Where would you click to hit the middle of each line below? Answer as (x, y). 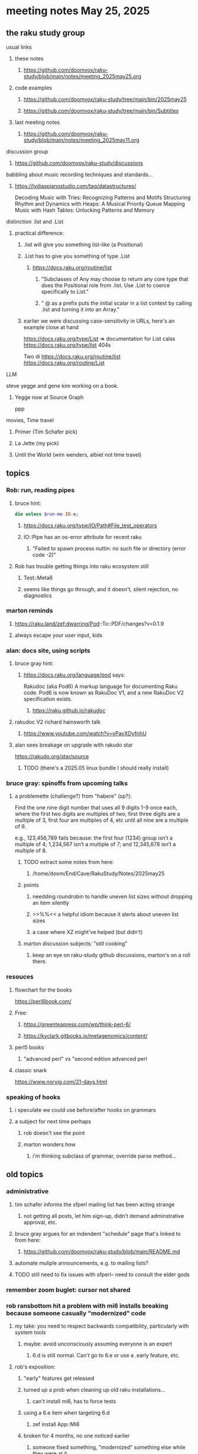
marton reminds (30, 611)
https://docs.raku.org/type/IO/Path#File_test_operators (90, 525)
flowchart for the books (43, 990)
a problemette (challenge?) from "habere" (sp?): (73, 796)
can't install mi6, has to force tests (74, 1401)
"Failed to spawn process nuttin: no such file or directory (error (109, 548)
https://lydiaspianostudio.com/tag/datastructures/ (75, 186)
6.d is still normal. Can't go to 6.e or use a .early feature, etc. (106, 1355)
